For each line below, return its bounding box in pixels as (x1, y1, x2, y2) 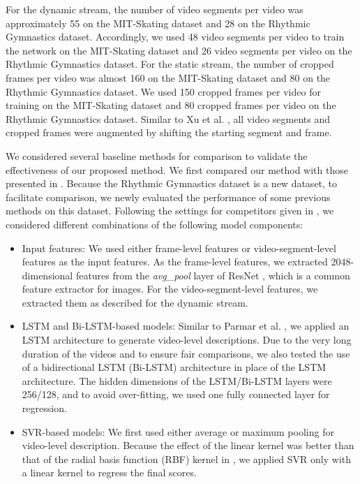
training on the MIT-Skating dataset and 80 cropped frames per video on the (6, 98, 336, 112)
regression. (22, 401, 67, 416)
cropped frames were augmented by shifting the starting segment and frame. (6, 125, 332, 140)
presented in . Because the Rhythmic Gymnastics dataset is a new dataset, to (6, 176, 338, 191)
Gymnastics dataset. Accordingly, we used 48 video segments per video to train (6, 29, 345, 44)
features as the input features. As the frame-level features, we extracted (22, 254, 328, 269)
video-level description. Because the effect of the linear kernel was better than (22, 438, 354, 453)
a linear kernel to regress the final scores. (22, 465, 197, 480)
